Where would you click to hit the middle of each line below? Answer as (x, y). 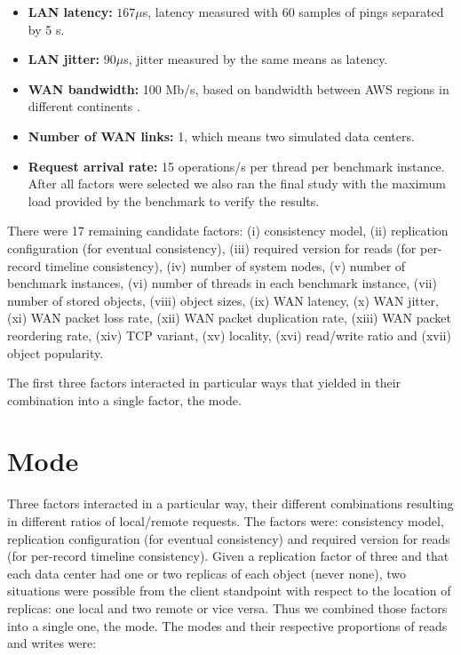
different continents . (84, 106)
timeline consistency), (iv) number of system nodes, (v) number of (225, 265)
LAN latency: (70, 12)
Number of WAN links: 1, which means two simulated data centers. (221, 136)
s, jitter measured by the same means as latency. (256, 59)
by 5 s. (46, 29)
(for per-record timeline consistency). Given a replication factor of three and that (228, 556)
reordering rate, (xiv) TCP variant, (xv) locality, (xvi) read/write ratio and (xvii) (229, 335)
